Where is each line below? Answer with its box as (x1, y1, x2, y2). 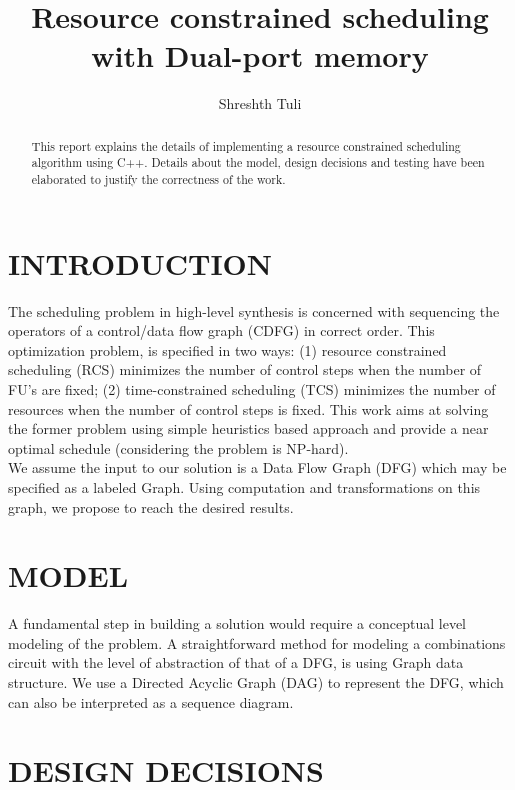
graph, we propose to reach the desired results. (8, 496, 294, 517)
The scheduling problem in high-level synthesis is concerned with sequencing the (8, 300, 500, 321)
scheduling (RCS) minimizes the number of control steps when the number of (8, 359, 482, 380)
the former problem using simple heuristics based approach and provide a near (8, 418, 489, 439)
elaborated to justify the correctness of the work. (31, 171, 286, 188)
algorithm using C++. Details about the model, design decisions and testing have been (31, 154, 485, 171)
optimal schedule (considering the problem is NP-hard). (8, 437, 349, 458)
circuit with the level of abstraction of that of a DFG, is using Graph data (8, 652, 464, 673)
